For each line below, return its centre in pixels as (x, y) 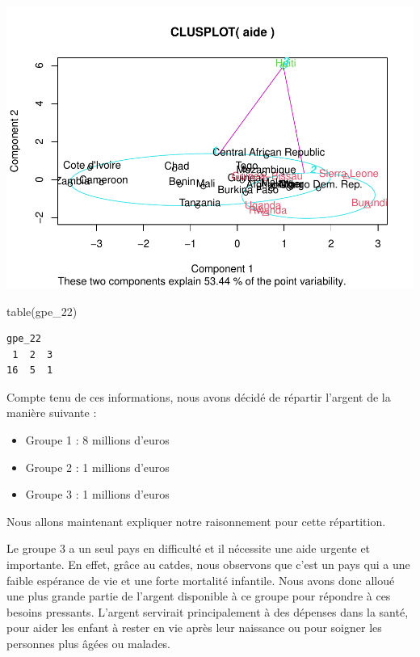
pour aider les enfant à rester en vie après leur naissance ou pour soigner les (194, 628)
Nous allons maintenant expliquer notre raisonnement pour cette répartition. (196, 521)
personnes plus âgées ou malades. (89, 644)
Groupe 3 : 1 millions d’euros (97, 494)
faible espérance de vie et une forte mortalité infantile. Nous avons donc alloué (201, 580)
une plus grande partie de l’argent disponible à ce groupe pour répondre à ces (199, 596)
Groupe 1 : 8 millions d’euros (97, 440)
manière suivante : (52, 413)
